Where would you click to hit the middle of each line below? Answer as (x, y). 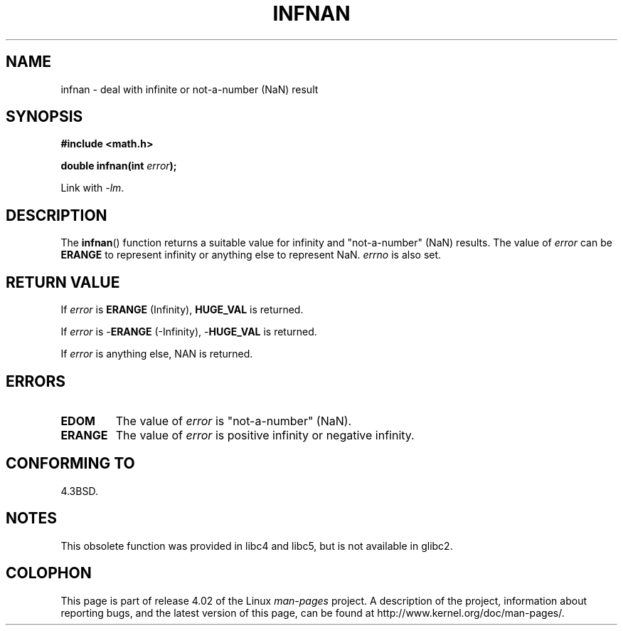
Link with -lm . (92, 188)
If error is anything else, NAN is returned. (157, 354)
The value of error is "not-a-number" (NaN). (234, 421)
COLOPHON (49, 573)
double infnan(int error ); (119, 166)
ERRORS (36, 381)
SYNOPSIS (44, 117)
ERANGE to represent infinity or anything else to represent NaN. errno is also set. (251, 255)
